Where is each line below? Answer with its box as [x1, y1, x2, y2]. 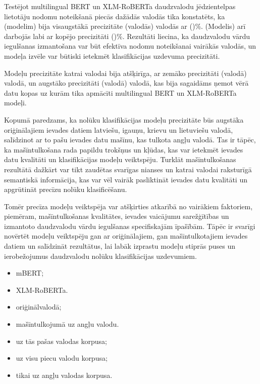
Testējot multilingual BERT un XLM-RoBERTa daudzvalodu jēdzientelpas [4, 1, 236, 11]
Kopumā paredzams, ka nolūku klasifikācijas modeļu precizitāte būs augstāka [4, 114, 244, 125]
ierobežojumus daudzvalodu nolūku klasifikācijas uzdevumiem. [4, 250, 197, 261]
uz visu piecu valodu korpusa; [16, 353, 108, 363]
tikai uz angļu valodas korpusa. [16, 369, 113, 380]
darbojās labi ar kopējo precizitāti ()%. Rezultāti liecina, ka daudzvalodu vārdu [4, 30, 250, 41]
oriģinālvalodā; [16, 301, 62, 312]
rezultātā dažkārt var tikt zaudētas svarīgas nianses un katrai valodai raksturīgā [4, 164, 252, 174]
